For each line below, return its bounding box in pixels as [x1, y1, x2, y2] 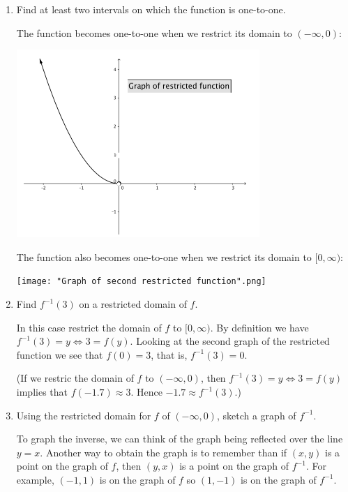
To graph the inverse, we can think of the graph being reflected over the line [16, 431, 343, 446]
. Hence [130, 385, 162, 398]
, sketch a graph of [216, 408, 296, 422]
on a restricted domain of [79, 297, 187, 311]
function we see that [16, 347, 103, 361]
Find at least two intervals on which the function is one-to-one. [16, 2, 286, 16]
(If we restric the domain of [16, 371, 134, 385]
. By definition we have [210, 320, 309, 334]
